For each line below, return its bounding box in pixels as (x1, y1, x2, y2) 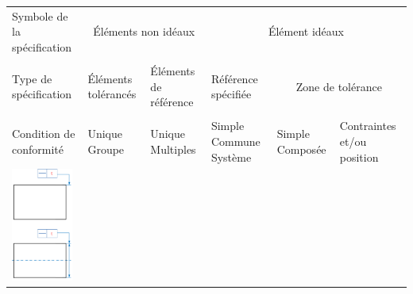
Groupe (87, 140, 125, 157)
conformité (12, 140, 64, 157)
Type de (12, 70, 52, 86)
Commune (210, 132, 261, 149)
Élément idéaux (268, 23, 344, 40)
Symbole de (12, 7, 68, 24)
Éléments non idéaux (93, 23, 195, 40)
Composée (276, 140, 326, 157)
